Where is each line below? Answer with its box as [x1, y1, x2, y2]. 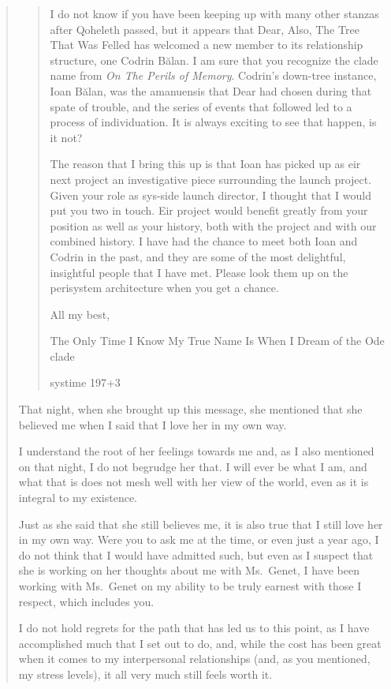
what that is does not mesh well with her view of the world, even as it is [18, 474, 369, 490]
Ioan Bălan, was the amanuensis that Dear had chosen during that [50, 82, 372, 99]
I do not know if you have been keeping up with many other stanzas [50, 6, 379, 21]
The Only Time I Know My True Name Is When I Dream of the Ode [50, 332, 385, 349]
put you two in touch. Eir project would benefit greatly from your [50, 202, 368, 219]
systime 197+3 [50, 374, 121, 391]
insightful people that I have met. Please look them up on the [50, 264, 348, 280]
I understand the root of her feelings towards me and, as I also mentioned [18, 443, 374, 459]
